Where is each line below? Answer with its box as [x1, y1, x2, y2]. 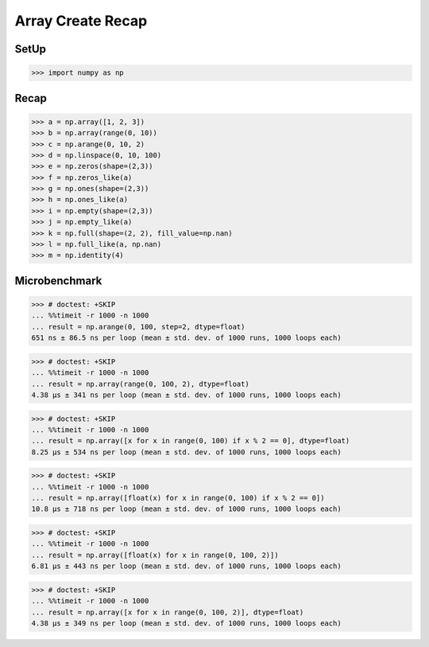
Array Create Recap [14, 12, 148, 29]
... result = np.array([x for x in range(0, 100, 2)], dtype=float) [31, 607, 304, 617]
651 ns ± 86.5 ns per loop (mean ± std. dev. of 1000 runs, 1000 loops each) [31, 333, 342, 342]
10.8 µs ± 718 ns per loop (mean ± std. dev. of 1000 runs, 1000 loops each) [31, 505, 342, 513]
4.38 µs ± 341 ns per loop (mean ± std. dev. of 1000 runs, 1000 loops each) [31, 390, 342, 400]
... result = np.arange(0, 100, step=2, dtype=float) [31, 322, 245, 331]
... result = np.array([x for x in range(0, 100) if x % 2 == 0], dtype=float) [31, 436, 350, 446]
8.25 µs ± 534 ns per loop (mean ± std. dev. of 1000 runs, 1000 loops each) [31, 447, 342, 457]
